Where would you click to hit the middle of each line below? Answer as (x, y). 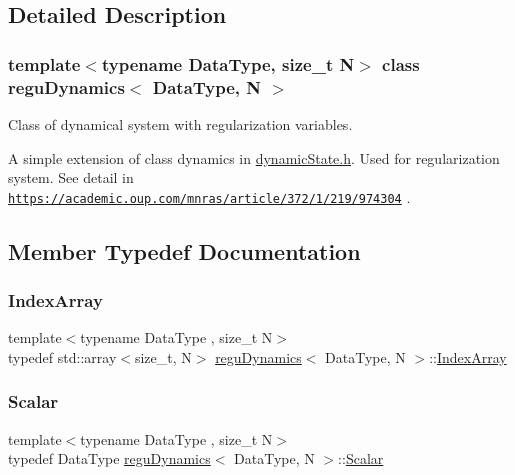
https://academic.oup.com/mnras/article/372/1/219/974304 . (209, 196)
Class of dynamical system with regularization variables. (180, 123)
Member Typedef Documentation (184, 250)
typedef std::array (62, 356)
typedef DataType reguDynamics (109, 458)
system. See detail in (71, 177)
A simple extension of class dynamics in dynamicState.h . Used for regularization (254, 157)
